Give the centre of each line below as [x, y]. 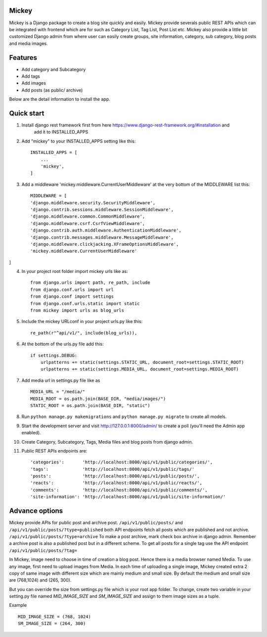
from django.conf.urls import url [72, 290]
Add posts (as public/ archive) [52, 90]
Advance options [36, 511]
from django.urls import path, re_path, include [90, 283]
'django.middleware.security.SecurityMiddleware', [93, 203]
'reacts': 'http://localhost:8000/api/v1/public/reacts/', [116, 483]
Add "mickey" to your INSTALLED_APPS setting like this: [79, 141]
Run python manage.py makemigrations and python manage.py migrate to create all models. [124, 417]
